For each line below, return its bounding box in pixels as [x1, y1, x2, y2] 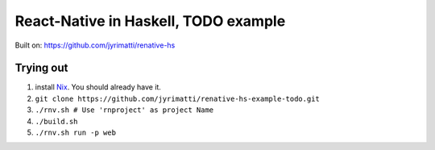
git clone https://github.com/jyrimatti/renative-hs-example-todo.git [35, 94, 320, 103]
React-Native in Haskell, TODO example [14, 12, 286, 30]
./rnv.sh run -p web [35, 128, 117, 137]
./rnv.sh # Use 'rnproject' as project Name [35, 106, 214, 115]
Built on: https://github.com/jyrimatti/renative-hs [14, 40, 176, 50]
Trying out [14, 61, 68, 75]
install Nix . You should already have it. [35, 82, 161, 92]
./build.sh [35, 117, 78, 126]
